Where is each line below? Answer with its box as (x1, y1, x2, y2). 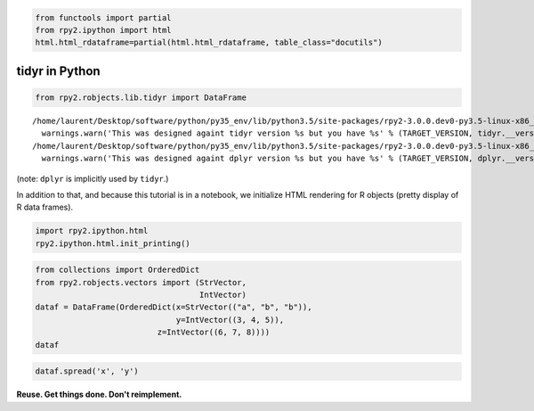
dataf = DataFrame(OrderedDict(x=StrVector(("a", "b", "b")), (35, 302, 312, 312)
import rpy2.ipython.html (35, 226, 149, 236)
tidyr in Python (16, 63, 101, 78)
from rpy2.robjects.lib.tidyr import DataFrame (35, 92, 247, 103)
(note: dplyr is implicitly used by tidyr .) (16, 173, 169, 184)
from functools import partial (35, 12, 173, 22)
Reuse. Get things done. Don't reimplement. (16, 389, 182, 400)
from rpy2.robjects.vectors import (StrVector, (35, 277, 247, 287)
